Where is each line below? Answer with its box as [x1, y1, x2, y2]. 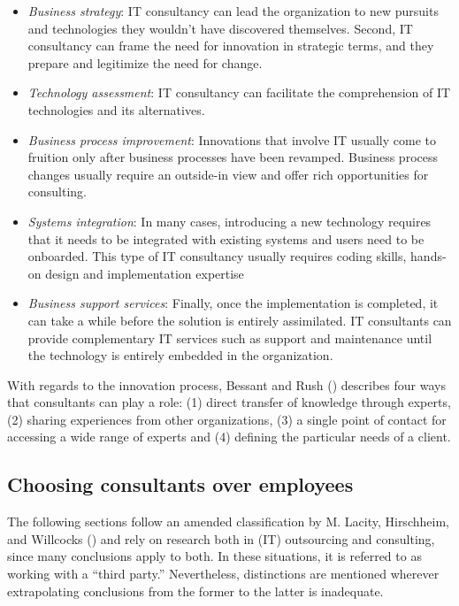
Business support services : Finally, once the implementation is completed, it [27, 294, 439, 312]
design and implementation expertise [45, 264, 244, 282]
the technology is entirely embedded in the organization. [27, 346, 333, 364]
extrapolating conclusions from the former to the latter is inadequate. [7, 581, 384, 600]
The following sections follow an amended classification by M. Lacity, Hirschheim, [7, 512, 449, 531]
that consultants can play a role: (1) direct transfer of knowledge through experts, [7, 393, 451, 411]
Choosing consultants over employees [7, 471, 354, 498]
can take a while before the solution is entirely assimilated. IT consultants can [27, 311, 452, 329]
